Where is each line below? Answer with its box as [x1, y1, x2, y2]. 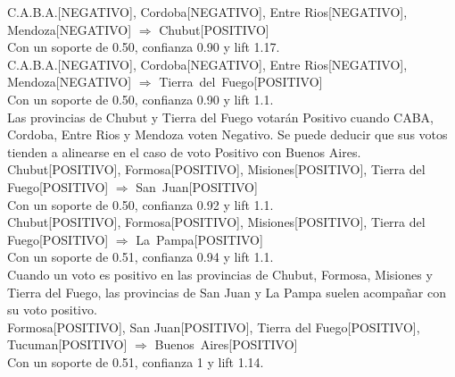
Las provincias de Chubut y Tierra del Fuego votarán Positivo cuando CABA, [7, 107, 434, 126]
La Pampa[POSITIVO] [136, 230, 263, 248]
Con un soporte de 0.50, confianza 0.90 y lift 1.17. [7, 38, 280, 56]
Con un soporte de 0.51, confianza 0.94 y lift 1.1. [7, 247, 274, 266]
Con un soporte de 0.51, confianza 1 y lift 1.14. [7, 352, 264, 371]
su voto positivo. [7, 300, 97, 319]
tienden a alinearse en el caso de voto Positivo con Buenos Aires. [7, 142, 361, 161]
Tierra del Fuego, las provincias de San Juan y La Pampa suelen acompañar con [7, 282, 446, 301]
